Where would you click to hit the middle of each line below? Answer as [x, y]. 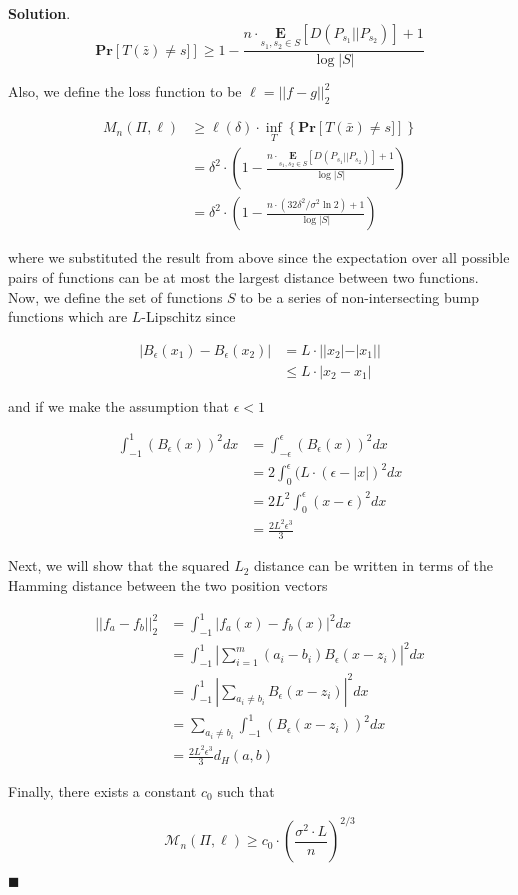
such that [246, 790]
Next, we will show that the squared [119, 565]
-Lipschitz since [188, 316]
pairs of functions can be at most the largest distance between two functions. [243, 276]
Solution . [39, 13]
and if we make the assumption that [119, 405]
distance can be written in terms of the [374, 565]
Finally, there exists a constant [102, 790]
